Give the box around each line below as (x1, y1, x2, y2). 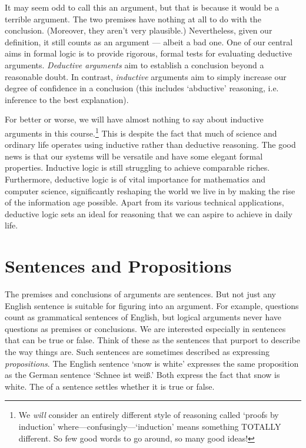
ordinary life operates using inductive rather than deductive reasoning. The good (5, 138, 296, 151)
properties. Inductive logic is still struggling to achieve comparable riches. (5, 161, 270, 174)
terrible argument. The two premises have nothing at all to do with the (5, 12, 261, 25)
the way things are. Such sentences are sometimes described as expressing (5, 346, 270, 358)
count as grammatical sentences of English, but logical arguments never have (5, 311, 282, 323)
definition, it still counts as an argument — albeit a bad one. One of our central (5, 35, 293, 48)
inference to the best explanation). (5, 93, 129, 105)
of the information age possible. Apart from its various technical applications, (5, 196, 284, 208)
